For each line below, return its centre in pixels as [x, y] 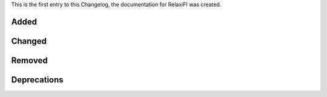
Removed [29, 60]
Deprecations [37, 80]
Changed [29, 41]
